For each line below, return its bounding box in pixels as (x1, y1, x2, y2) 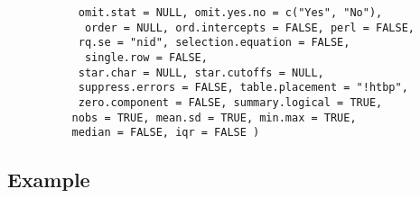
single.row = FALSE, (84, 50, 208, 64)
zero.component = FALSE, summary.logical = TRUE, (78, 95, 383, 109)
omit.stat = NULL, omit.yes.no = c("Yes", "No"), (78, 6, 383, 19)
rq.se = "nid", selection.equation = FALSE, (78, 36, 350, 49)
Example (7, 166, 90, 193)
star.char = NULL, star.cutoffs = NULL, (78, 66, 324, 79)
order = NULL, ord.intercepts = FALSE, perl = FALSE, (84, 21, 415, 34)
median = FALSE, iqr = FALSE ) (71, 126, 260, 139)
